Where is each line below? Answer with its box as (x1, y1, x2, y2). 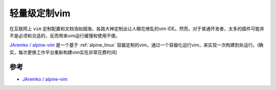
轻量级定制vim (9, 8, 71, 19)
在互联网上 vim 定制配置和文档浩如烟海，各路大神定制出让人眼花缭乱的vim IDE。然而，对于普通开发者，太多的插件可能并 (9, 26, 264, 32)
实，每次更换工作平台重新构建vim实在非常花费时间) (9, 49, 118, 55)
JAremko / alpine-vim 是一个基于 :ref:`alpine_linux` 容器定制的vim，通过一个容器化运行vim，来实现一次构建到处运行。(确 (9, 42, 264, 48)
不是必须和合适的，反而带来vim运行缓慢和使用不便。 (9, 32, 120, 38)
